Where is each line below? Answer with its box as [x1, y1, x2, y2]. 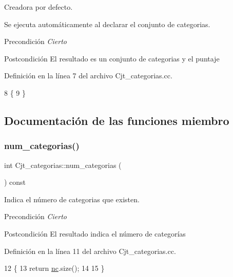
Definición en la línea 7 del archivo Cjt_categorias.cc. [4, 70, 172, 81]
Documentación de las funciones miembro [4, 112, 229, 128]
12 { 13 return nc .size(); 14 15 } [4, 263, 105, 273]
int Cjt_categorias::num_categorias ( [4, 159, 122, 170]
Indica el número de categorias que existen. [4, 194, 140, 204]
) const [4, 177, 26, 187]
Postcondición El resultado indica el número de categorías [4, 228, 186, 239]
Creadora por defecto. [4, 2, 73, 12]
